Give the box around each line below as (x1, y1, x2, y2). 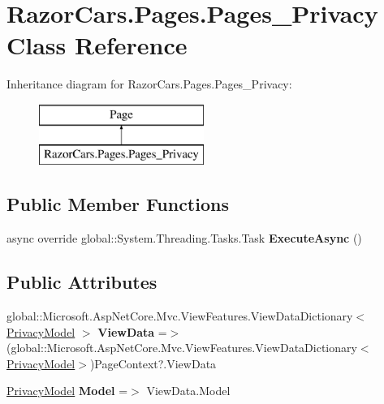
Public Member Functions (6, 191, 229, 217)
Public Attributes (6, 269, 157, 294)
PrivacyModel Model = (6, 382, 128, 399)
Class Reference (6, 28, 188, 62)
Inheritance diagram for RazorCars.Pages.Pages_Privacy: (6, 75, 292, 92)
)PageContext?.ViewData (89, 355, 217, 372)
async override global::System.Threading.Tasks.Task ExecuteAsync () (6, 230, 362, 247)
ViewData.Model (146, 382, 231, 399)
